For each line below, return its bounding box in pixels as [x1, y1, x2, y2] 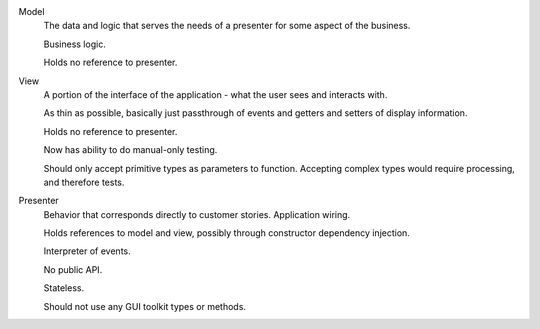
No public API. [43, 263, 103, 275]
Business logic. [43, 38, 107, 50]
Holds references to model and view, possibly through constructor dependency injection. [43, 227, 410, 239]
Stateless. [43, 282, 85, 294]
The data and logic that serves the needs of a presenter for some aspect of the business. [43, 20, 411, 32]
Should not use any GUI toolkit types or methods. [43, 300, 247, 312]
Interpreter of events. [43, 245, 132, 257]
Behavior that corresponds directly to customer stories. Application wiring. [43, 208, 351, 220]
